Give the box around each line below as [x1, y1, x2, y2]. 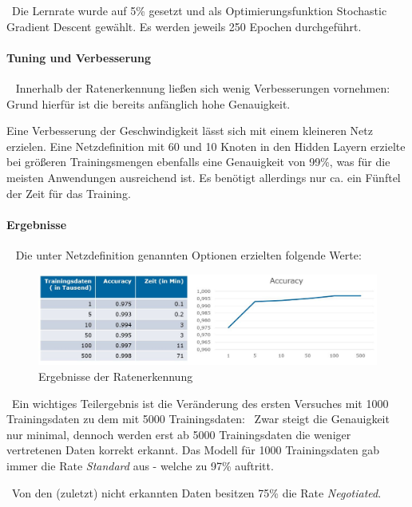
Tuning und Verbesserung [6, 49, 152, 65]
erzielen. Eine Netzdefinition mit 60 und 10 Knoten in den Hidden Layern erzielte [6, 137, 406, 154]
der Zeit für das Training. [6, 184, 131, 201]
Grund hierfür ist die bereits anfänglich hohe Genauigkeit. [6, 95, 291, 112]
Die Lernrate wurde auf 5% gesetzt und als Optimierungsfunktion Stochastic [11, 2, 387, 18]
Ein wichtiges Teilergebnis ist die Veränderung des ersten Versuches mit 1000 [11, 394, 389, 411]
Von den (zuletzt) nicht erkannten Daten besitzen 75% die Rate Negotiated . [11, 484, 382, 501]
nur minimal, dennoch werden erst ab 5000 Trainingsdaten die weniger [6, 426, 351, 442]
